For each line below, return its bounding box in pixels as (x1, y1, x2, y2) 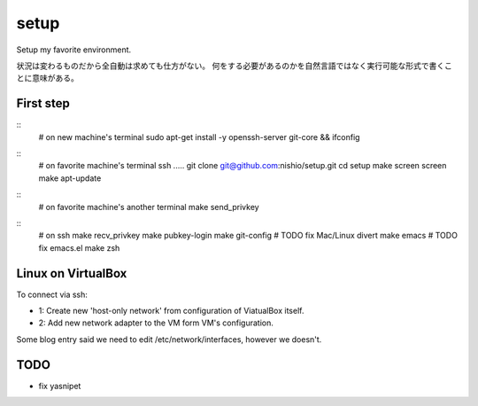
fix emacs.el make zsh (38, 242, 120, 253)
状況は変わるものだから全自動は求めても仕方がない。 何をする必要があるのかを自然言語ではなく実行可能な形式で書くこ (16, 60, 453, 71)
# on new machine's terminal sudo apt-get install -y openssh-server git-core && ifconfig (38, 131, 360, 142)
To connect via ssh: (16, 289, 89, 300)
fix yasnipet (38, 380, 81, 391)
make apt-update (38, 173, 102, 183)
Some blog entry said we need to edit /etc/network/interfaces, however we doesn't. (16, 333, 322, 345)
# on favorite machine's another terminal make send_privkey (38, 201, 260, 212)
